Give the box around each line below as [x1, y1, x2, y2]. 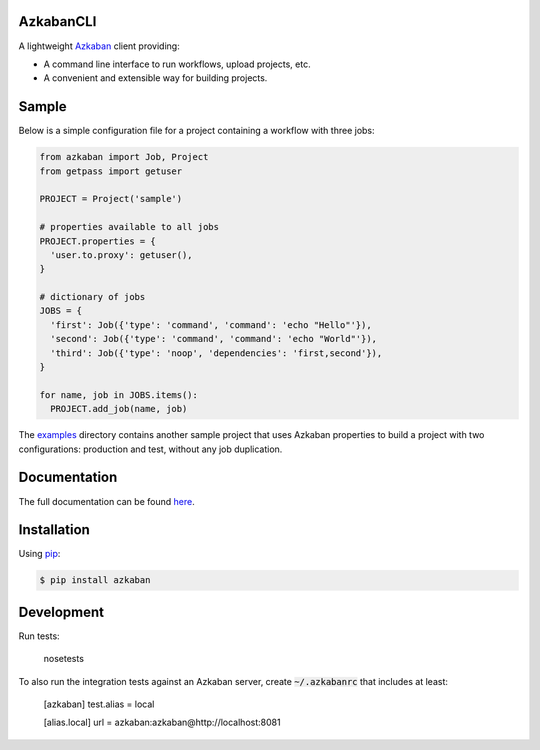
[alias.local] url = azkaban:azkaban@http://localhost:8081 [43, 716, 281, 729]
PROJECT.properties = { [39, 235, 157, 247]
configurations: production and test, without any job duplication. [18, 443, 283, 455]
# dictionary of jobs [39, 291, 146, 303]
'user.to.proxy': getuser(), [50, 249, 194, 260]
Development [18, 603, 105, 620]
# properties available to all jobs [39, 221, 220, 233]
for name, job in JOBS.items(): [39, 389, 199, 400]
